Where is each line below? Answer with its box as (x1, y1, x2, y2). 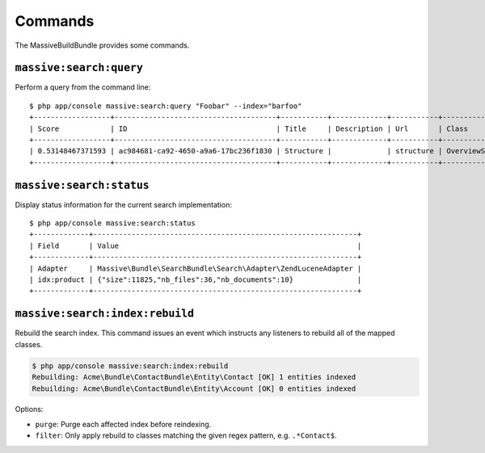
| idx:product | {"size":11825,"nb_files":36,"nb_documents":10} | (29, 275, 362, 284)
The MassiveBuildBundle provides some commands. (15, 40, 190, 50)
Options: (15, 405, 44, 414)
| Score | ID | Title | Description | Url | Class (29, 124, 469, 133)
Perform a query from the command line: (15, 82, 151, 92)
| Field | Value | (29, 241, 362, 250)
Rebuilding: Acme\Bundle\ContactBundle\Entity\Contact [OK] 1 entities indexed (32, 372, 356, 382)
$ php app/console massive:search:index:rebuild (32, 361, 229, 371)
